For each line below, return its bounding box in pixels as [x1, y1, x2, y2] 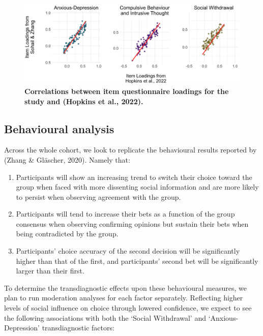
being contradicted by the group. [16, 228, 119, 239]
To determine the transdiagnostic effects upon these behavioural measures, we [4, 282, 247, 293]
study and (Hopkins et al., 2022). [24, 96, 143, 106]
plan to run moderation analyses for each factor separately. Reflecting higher [4, 292, 243, 303]
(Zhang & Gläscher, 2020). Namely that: [4, 154, 130, 165]
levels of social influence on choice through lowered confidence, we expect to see [4, 302, 252, 313]
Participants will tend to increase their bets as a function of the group [16, 208, 235, 219]
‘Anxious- [208, 312, 239, 323]
